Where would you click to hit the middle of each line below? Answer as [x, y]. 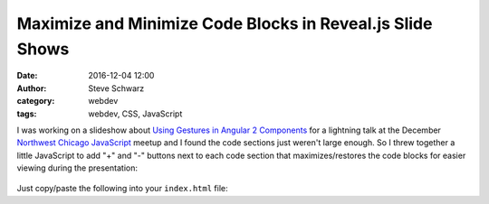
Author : [32, 88]
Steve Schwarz [116, 88]
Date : [27, 76]
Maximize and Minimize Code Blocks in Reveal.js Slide [225, 23]
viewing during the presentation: [77, 168]
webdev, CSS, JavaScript [135, 114]
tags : [27, 114]
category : [36, 101]
